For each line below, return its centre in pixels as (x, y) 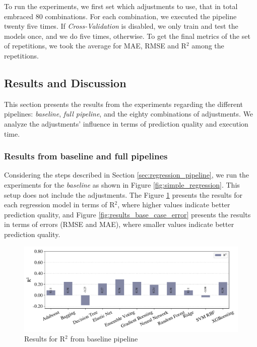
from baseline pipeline (104, 339)
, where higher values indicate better (174, 205)
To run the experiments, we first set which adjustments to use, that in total (121, 6)
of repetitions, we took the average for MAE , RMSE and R (95, 46)
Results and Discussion (65, 82)
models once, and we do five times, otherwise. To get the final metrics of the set (127, 36)
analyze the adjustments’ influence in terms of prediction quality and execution (126, 123)
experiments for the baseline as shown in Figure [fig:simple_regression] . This (122, 184)
